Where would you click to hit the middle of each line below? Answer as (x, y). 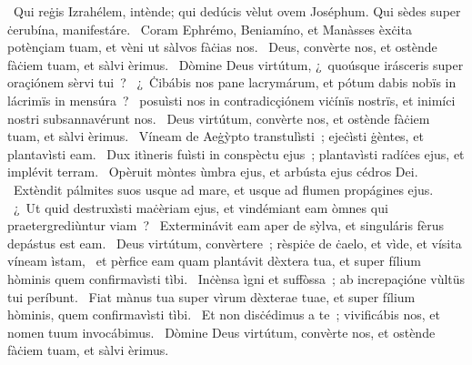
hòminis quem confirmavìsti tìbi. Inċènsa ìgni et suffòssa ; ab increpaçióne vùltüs (236, 278)
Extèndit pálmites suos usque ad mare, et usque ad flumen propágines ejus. (223, 189)
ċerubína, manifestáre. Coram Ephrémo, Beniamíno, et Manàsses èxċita (210, 29)
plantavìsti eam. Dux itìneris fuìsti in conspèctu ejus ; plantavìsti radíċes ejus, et (236, 153)
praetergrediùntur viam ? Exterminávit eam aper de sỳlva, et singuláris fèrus (226, 225)
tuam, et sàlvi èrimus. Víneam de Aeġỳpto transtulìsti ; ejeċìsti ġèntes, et (216, 136)
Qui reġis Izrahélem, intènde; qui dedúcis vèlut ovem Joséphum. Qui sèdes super (237, 11)
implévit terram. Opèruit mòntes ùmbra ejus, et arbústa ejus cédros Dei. (213, 172)
